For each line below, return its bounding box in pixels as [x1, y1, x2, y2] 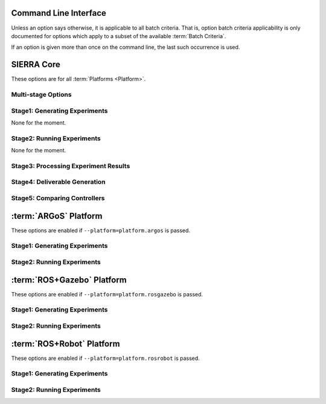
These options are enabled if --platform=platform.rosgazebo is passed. [11, 290, 203, 298]
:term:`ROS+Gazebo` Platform [11, 275, 127, 285]
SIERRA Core [11, 59, 60, 70]
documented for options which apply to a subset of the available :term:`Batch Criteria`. [11, 32, 226, 39]
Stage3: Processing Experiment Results [11, 161, 130, 170]
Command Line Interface [11, 8, 107, 18]
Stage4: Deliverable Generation [11, 178, 106, 186]
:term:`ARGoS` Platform [11, 210, 103, 221]
